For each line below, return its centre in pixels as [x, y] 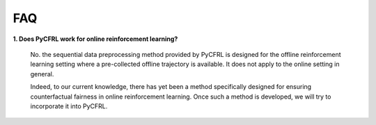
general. [42, 74]
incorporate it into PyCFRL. [69, 106]
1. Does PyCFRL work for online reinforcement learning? [95, 39]
